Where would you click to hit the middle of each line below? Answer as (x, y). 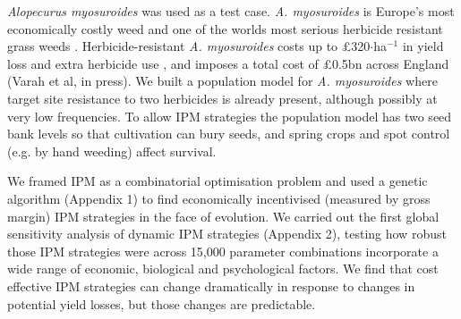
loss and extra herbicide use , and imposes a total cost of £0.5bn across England (228, 63)
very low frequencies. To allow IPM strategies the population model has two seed (230, 116)
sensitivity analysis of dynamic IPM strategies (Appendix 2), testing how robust (227, 234)
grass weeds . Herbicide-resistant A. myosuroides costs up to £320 (189, 46)
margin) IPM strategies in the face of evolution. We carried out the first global (223, 216)
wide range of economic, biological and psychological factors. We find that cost (223, 269)
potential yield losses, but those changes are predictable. (162, 303)
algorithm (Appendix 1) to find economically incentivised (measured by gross (219, 198)
